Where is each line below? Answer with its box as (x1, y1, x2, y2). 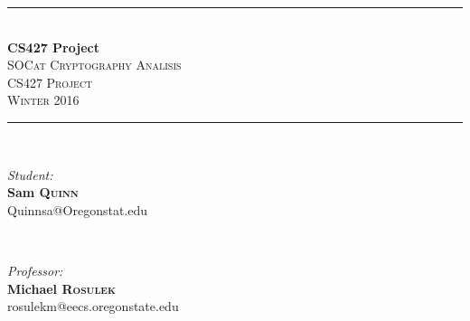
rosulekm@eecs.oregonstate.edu (7, 297, 179, 316)
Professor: (7, 260, 63, 279)
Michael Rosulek (7, 279, 116, 297)
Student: (7, 165, 53, 184)
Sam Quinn (7, 183, 79, 202)
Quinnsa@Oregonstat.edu (7, 200, 148, 219)
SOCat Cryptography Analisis (7, 55, 182, 74)
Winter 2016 (7, 90, 80, 109)
